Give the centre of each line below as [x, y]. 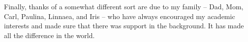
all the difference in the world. [49, 35]
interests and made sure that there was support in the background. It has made [124, 26]
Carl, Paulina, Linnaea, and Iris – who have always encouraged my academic [120, 16]
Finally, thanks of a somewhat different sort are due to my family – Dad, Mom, [124, 6]
